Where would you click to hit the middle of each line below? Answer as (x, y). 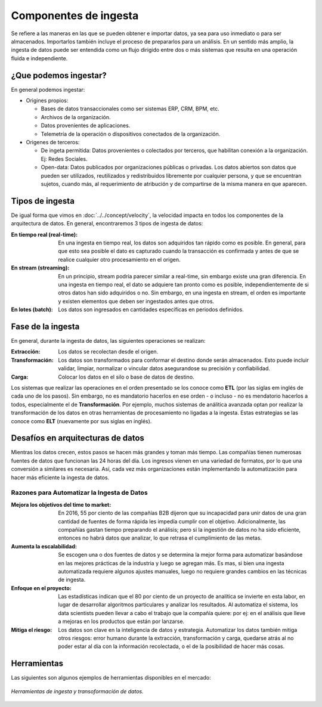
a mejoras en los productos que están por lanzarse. (121, 621)
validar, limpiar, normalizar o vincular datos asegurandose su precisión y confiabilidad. (164, 368)
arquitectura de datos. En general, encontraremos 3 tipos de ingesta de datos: (107, 224)
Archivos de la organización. (76, 117)
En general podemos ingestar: (48, 89)
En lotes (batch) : (32, 309)
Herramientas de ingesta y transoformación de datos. (77, 691)
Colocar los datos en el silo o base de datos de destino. (126, 377)
